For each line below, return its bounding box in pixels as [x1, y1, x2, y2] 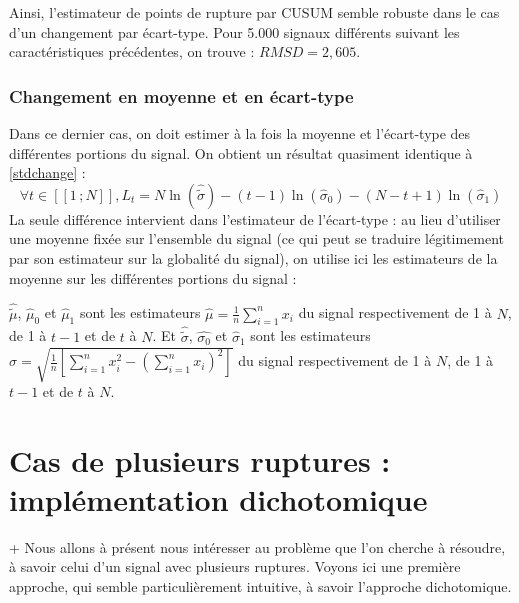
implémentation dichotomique [9, 478, 428, 519]
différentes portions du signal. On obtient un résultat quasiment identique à [9, 142, 473, 163]
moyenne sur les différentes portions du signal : [9, 267, 297, 288]
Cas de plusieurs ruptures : [9, 439, 391, 480]
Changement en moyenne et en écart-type [9, 83, 354, 108]
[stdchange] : [9, 162, 86, 183]
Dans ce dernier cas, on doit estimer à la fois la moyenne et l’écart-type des [9, 123, 471, 143]
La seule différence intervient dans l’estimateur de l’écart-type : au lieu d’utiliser [9, 208, 501, 229]
